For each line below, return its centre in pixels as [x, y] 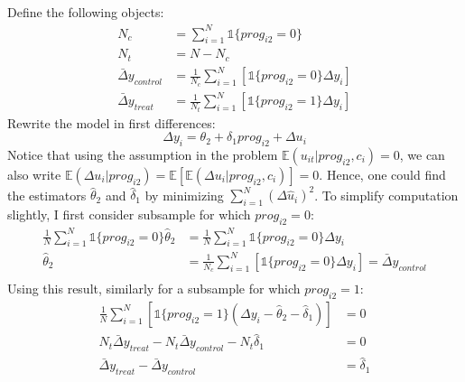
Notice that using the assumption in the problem [143, 154]
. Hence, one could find [382, 174]
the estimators [47, 195]
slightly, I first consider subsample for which [129, 214]
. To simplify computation [386, 195]
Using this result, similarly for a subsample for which [154, 289]
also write [34, 174]
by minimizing [184, 195]
